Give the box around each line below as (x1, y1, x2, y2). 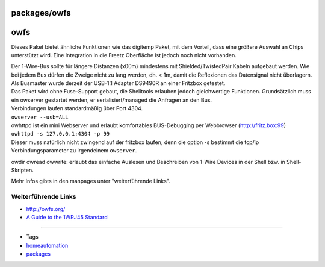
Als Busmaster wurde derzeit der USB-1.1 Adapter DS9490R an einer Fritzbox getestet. (11, 80, 226, 87)
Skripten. (11, 166, 34, 174)
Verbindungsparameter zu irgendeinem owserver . (11, 147, 137, 154)
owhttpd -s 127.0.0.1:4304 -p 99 (11, 130, 110, 137)
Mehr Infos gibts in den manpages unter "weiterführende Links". (11, 178, 171, 185)
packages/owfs (11, 8, 72, 18)
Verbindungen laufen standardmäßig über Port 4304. (11, 105, 143, 112)
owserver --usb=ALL (11, 113, 69, 121)
